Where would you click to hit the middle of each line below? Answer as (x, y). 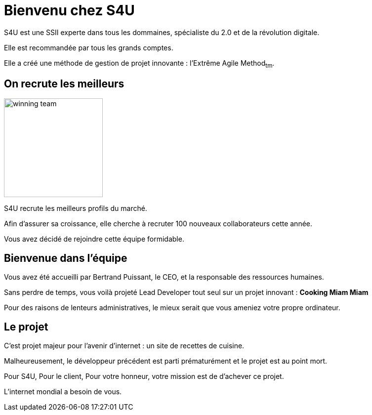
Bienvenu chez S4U (69, 10)
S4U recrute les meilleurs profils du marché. (76, 208)
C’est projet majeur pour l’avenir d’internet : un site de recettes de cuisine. (124, 346)
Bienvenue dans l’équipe (66, 258)
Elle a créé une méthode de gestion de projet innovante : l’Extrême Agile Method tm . (139, 64)
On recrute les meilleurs (64, 83)
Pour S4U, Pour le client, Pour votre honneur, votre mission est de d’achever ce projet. (144, 376)
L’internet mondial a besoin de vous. (63, 392)
